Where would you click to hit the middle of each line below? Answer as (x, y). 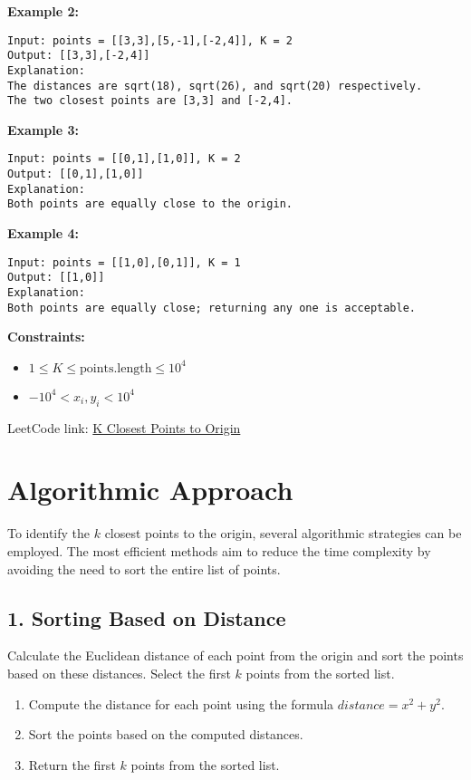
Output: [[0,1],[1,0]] (76, 174)
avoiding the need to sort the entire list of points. (144, 568)
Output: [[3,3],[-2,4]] (79, 56)
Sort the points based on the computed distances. (166, 734)
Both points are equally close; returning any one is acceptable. (212, 308)
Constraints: (46, 337)
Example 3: (43, 129)
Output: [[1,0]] (56, 278)
